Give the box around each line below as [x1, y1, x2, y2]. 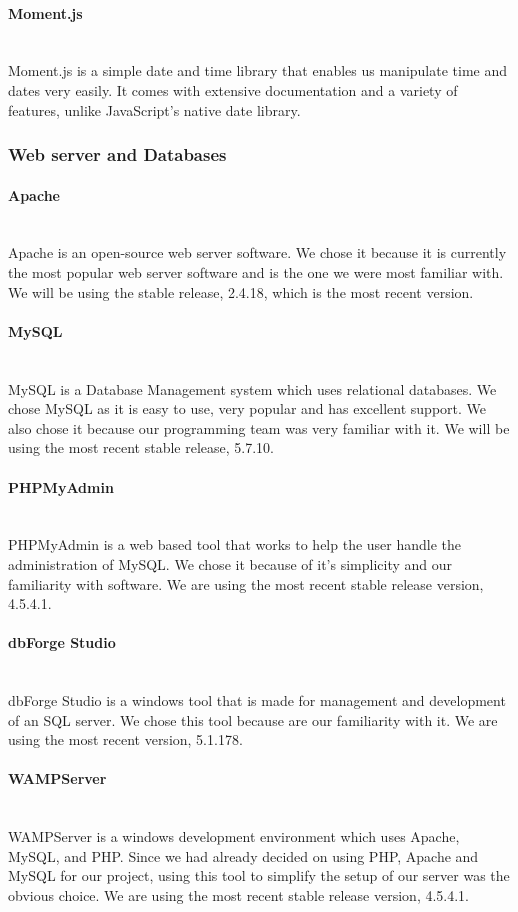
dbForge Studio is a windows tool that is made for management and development [8, 690, 506, 711]
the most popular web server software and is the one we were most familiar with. [8, 262, 504, 282]
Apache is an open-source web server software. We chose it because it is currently [8, 242, 507, 263]
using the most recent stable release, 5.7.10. [8, 437, 274, 458]
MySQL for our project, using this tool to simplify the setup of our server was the [8, 865, 510, 886]
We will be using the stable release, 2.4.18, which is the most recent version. [8, 281, 474, 302]
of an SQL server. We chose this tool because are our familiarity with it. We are [8, 709, 498, 730]
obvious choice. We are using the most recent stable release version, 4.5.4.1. [8, 885, 470, 906]
